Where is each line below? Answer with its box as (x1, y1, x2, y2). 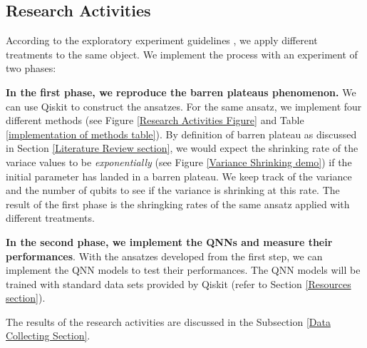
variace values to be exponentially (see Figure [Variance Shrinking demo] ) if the (6, 154, 352, 169)
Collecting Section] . (6, 328, 91, 343)
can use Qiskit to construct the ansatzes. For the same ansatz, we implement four (6, 98, 362, 113)
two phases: (6, 61, 56, 76)
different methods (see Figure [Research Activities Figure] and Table (6, 113, 304, 128)
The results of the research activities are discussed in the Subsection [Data (6, 314, 331, 329)
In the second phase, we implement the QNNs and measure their (6, 234, 333, 249)
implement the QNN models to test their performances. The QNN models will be (6, 262, 361, 277)
